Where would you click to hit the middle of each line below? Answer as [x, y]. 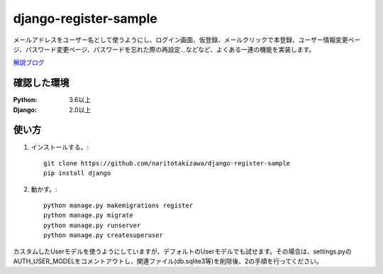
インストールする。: [60, 147]
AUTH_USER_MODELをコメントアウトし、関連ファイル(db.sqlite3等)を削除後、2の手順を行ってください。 [168, 261]
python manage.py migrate [89, 215]
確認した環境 [41, 83]
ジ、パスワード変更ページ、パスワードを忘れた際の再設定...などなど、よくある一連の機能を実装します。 [164, 49]
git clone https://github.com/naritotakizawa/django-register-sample [167, 163]
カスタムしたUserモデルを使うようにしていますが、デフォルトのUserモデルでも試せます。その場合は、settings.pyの [182, 251]
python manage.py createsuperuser [103, 235]
